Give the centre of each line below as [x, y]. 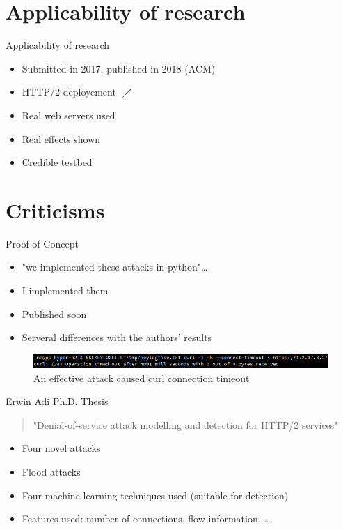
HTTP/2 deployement [69, 92]
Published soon [54, 313]
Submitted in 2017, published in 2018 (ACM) [119, 68]
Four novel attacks [61, 448]
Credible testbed [57, 162]
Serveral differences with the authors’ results [117, 337]
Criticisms [55, 210]
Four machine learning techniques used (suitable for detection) [155, 495]
